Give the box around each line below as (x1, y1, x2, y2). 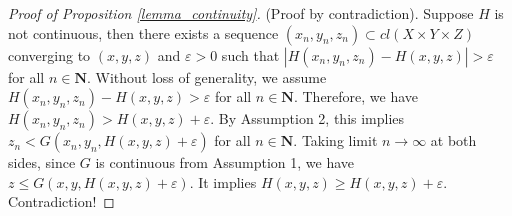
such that (221, 44, 280, 65)
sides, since (8, 152, 76, 173)
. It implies (189, 171, 257, 192)
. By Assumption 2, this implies (210, 108, 405, 129)
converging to (8, 44, 91, 65)
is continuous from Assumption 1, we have (95, 152, 354, 173)
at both (430, 130, 477, 151)
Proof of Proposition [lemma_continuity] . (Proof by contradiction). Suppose (8, 3, 474, 23)
